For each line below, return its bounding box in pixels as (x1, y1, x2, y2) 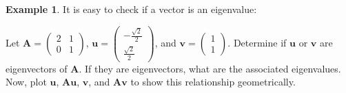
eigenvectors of (6, 61, 68, 75)
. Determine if (227, 35, 287, 49)
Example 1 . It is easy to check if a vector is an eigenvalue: (6, 2, 257, 16)
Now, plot (6, 75, 47, 89)
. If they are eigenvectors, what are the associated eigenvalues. (79, 61, 341, 75)
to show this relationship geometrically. (130, 75, 296, 89)
